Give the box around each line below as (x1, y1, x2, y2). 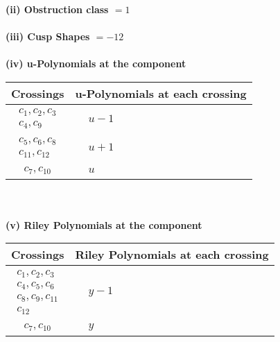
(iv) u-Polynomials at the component (6, 56, 186, 71)
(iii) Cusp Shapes (6, 29, 90, 44)
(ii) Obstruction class (6, 2, 109, 16)
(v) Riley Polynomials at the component (6, 217, 202, 232)
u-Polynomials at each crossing (75, 85, 247, 101)
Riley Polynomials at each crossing (75, 246, 269, 263)
